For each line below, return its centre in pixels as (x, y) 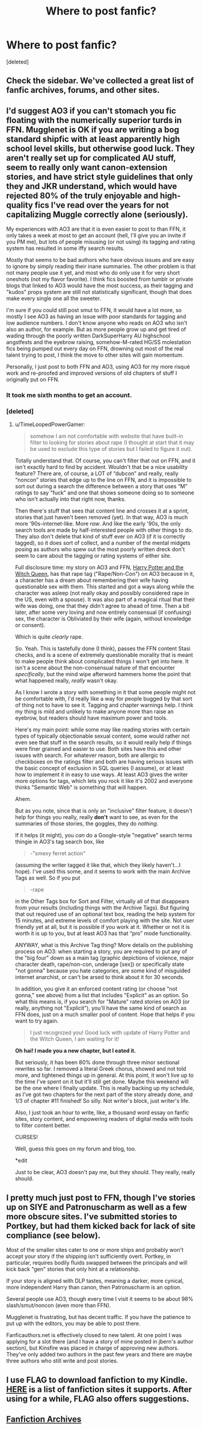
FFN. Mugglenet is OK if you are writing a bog (93, 129)
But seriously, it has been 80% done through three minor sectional (97, 1062)
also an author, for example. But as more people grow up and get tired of (96, 330)
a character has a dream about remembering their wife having (92, 580)
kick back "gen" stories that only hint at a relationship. (73, 1269)
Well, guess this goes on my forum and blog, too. (75, 1149)
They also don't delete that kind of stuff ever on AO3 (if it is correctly (100, 537)
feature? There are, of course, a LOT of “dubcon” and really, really (96, 474)
